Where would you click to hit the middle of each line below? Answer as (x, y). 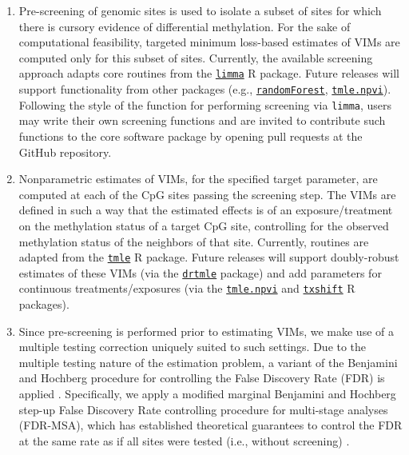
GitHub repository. (65, 152)
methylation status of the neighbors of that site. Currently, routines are (194, 241)
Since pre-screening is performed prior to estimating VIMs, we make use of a (206, 331)
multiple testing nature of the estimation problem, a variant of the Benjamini (208, 362)
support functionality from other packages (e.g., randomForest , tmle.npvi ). (205, 89)
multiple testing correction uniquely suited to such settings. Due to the (193, 347)
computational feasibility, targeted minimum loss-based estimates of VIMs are (209, 42)
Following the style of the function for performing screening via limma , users (205, 104)
